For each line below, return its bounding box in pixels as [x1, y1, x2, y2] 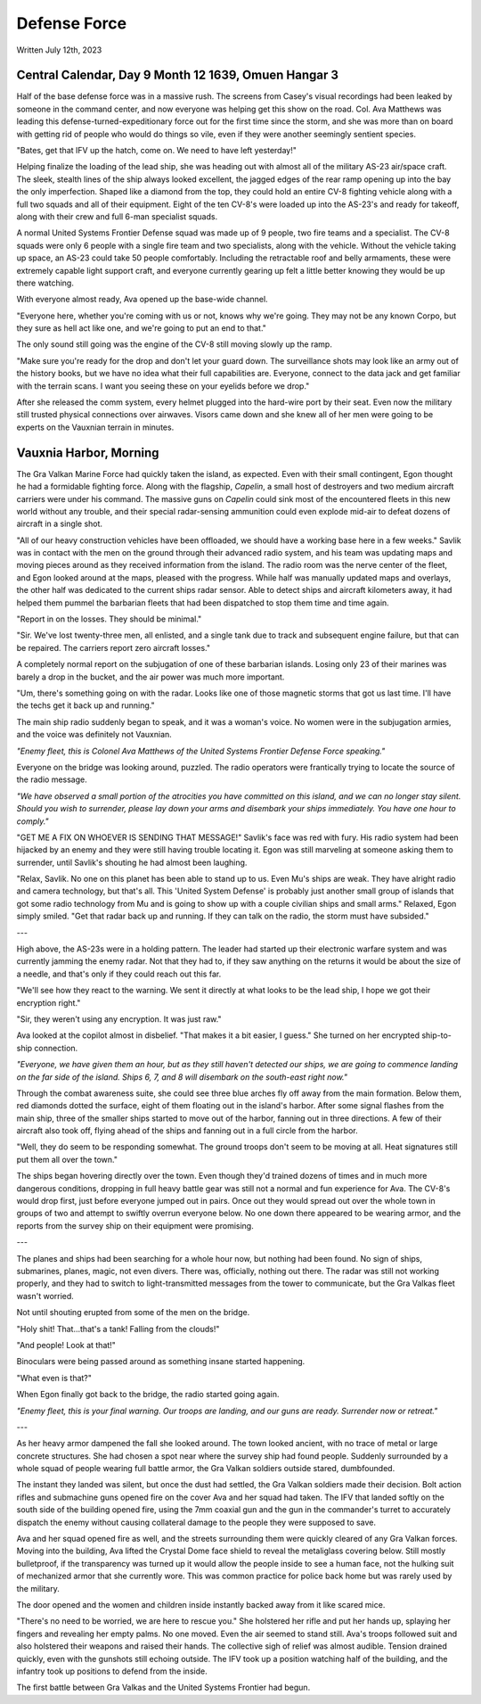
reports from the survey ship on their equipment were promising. [16, 1220, 254, 1231]
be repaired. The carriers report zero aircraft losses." [16, 642, 211, 653]
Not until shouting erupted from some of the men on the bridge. [16, 1307, 250, 1318]
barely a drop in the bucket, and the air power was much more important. [16, 671, 285, 682]
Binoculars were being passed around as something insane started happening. [16, 1356, 306, 1367]
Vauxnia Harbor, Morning [16, 445, 159, 460]
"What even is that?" [16, 1372, 93, 1383]
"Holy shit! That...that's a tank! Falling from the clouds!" [16, 1323, 220, 1334]
